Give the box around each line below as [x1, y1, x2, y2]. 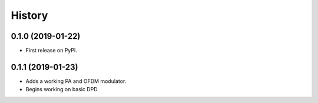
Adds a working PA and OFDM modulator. [25, 77, 127, 85]
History [11, 9, 48, 22]
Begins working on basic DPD [25, 86, 98, 93]
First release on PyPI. [25, 47, 78, 54]
